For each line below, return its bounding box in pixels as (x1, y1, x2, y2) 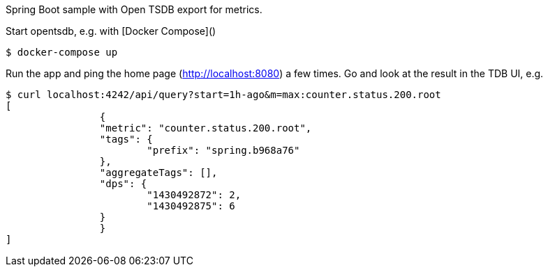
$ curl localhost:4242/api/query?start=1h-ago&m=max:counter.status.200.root (6, 89, 441, 100)
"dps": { (99, 178, 147, 189)
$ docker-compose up (6, 47, 118, 58)
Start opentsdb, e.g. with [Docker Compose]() (6, 25, 216, 37)
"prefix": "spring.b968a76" (147, 145, 300, 156)
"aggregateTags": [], (99, 167, 218, 178)
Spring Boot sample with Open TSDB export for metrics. (6, 3, 262, 15)
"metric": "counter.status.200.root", (99, 122, 312, 134)
